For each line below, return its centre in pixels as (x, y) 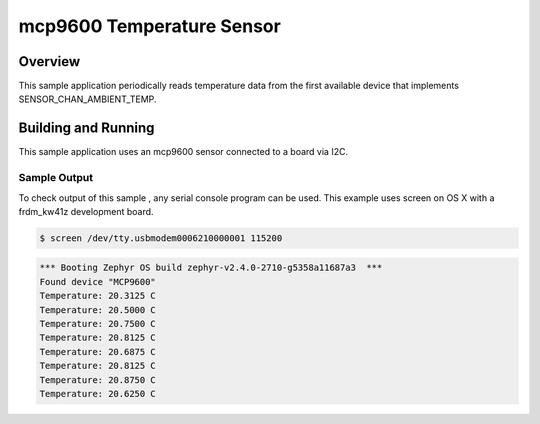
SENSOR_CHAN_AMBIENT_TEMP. (87, 99)
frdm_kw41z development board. (86, 211)
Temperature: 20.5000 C (98, 309)
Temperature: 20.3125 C (98, 296)
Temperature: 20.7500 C (98, 324)
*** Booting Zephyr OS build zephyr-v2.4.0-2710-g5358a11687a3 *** (211, 268)
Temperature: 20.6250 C (98, 393)
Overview (49, 61)
